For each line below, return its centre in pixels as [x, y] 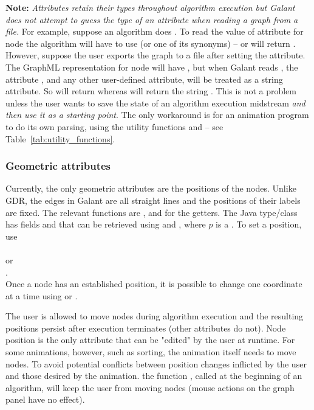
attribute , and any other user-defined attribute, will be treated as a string [144, 79]
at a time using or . [42, 295]
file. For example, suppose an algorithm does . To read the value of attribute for [155, 31]
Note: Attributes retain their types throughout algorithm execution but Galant [150, 7]
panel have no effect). [45, 399]
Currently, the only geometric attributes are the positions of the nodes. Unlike [151, 188]
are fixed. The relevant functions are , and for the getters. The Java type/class [152, 212]
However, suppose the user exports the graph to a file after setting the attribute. [155, 55]
